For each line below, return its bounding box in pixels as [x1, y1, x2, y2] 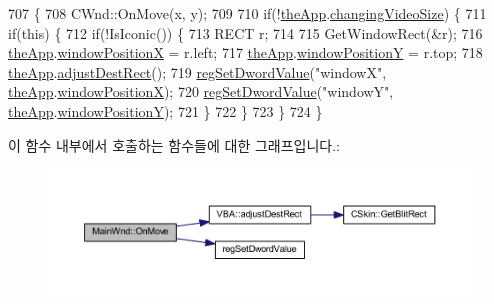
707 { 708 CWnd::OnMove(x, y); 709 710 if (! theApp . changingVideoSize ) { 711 [8, 3, 487, 23]
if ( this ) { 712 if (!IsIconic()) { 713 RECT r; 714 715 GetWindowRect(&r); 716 [8, 22, 483, 43]
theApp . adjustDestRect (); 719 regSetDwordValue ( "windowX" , [8, 61, 387, 82]
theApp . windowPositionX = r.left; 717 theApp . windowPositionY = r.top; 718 [8, 42, 483, 63]
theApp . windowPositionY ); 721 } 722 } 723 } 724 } [8, 100, 323, 121]
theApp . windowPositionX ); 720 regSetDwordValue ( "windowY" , [8, 81, 394, 102]
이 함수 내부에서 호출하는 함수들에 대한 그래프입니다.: [8, 134, 340, 155]
